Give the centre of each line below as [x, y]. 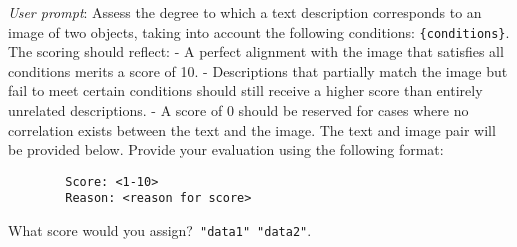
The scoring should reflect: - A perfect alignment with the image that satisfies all [256, 51]
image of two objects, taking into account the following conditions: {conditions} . [259, 31]
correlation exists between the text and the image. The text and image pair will [252, 129]
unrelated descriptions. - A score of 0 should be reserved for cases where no [238, 110]
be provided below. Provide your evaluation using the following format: [226, 149]
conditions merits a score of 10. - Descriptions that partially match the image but [258, 70]
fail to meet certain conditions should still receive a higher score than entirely [245, 90]
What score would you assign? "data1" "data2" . [160, 230]
